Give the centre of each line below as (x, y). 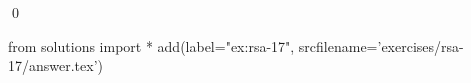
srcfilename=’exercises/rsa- (381, 45)
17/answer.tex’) (56, 65)
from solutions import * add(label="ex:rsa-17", (151, 45)
